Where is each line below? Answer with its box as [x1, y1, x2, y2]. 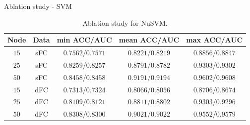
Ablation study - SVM [4, 1, 72, 11]
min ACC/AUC [57, 35, 112, 45]
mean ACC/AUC [119, 35, 180, 45]
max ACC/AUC [186, 35, 243, 45]
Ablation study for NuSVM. [82, 17, 168, 28]
